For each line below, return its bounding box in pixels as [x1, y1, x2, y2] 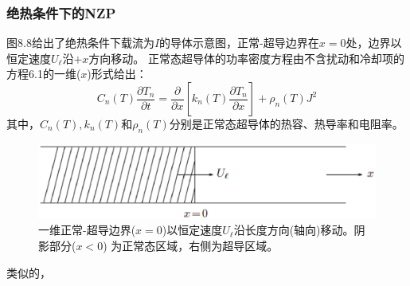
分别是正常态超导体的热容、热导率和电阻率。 [169, 116, 404, 131]
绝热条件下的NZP [6, 2, 116, 22]
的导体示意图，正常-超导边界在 [159, 34, 319, 51]
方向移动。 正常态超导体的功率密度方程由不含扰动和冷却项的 [88, 49, 405, 66]
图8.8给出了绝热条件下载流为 [6, 34, 154, 51]
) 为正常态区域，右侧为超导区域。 [103, 237, 279, 253]
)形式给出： [87, 65, 147, 82]
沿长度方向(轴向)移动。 [233, 221, 354, 238]
